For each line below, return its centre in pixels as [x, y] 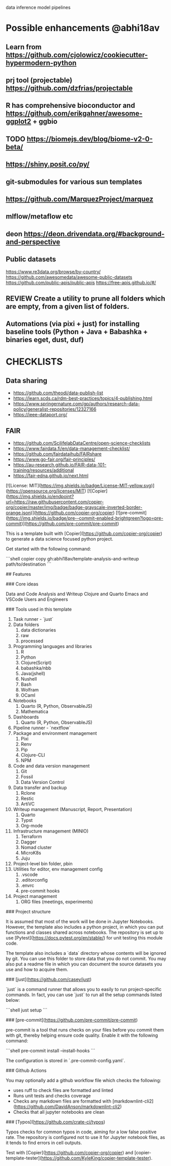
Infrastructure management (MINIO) [51, 831]
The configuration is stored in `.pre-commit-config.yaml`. [66, 1061]
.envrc [27, 885]
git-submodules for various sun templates [74, 182]
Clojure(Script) [36, 663]
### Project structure [28, 912]
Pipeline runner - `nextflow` [42, 728]
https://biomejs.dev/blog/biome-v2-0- [90, 139]
